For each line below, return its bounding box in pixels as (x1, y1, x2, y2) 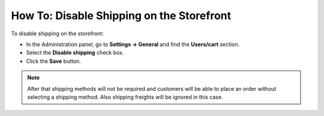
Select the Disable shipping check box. (26, 49, 124, 56)
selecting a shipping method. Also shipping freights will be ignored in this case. (27, 93, 223, 100)
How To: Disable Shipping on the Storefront (11, 9, 231, 22)
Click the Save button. (26, 57, 81, 65)
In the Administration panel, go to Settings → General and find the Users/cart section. (26, 41, 240, 48)
